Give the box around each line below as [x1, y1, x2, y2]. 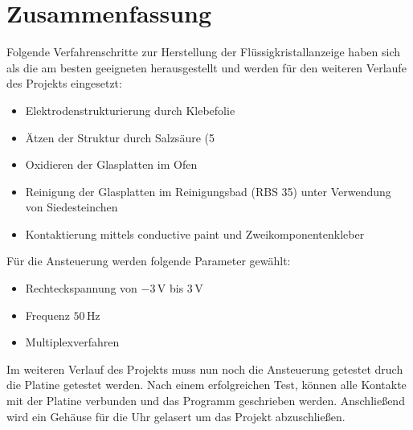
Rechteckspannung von [25, 280, 137, 297]
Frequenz [25, 306, 70, 323]
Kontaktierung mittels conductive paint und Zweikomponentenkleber [25, 225, 365, 242]
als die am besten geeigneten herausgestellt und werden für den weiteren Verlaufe [6, 59, 407, 76]
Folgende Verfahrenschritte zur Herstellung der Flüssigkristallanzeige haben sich [6, 43, 400, 60]
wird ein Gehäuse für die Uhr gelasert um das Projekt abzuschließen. [6, 407, 346, 424]
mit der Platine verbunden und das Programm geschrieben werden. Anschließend [6, 392, 405, 409]
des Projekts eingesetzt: [6, 75, 122, 92]
